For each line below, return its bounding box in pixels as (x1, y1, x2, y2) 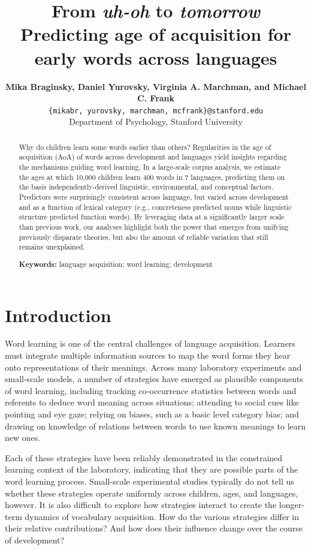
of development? (5, 533, 65, 546)
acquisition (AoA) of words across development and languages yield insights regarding (19, 152, 287, 162)
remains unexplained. (19, 242, 85, 252)
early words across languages (34, 45, 277, 70)
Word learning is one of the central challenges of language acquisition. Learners (5, 337, 295, 350)
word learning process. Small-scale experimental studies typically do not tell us (5, 474, 294, 487)
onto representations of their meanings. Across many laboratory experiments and (5, 360, 302, 373)
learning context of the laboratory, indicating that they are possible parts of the (5, 463, 298, 476)
